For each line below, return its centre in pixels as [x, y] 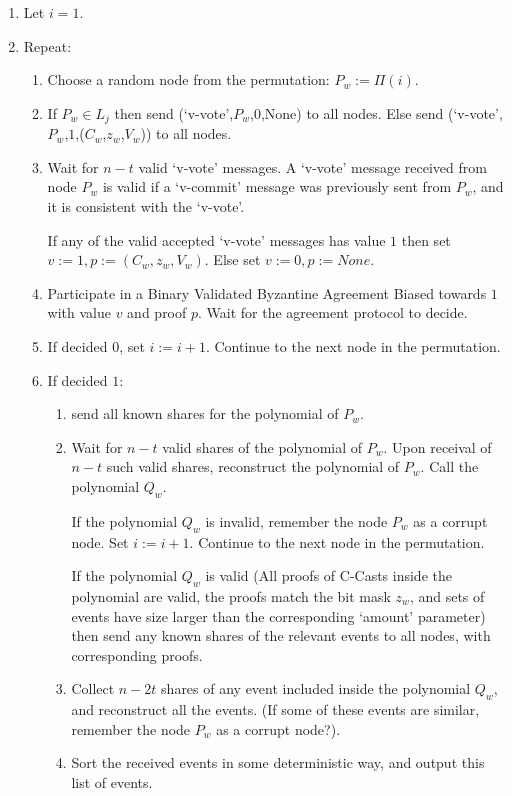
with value [79, 312]
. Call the [449, 466]
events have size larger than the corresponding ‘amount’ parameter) [278, 615]
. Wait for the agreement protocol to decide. [333, 312]
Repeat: [47, 45]
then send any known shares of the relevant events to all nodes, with [281, 635]
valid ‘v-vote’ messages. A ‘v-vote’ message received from [312, 166]
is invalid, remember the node [296, 520]
